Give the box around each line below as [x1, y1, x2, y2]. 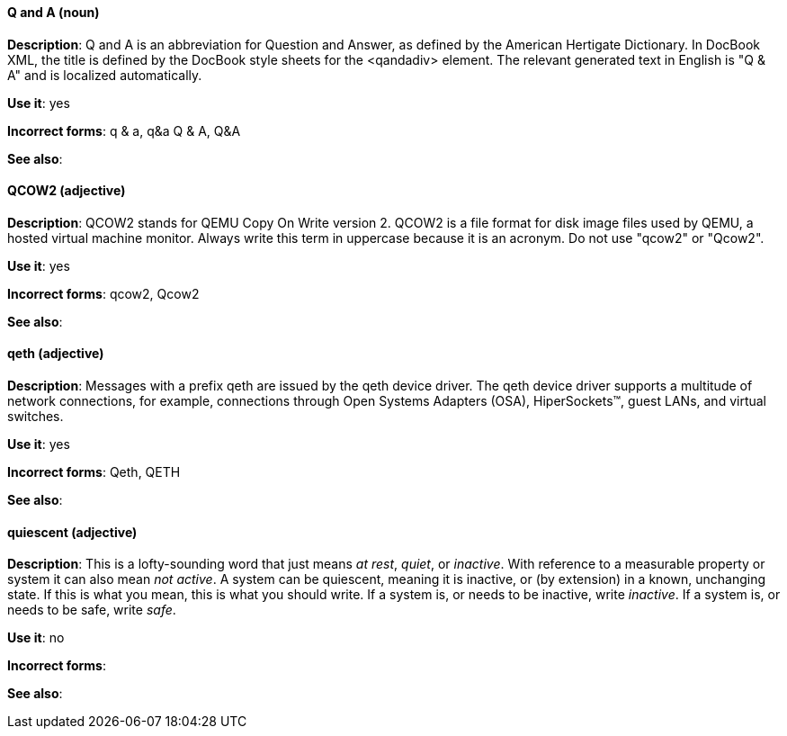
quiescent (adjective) [7, 524, 138, 540]
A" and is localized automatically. [7, 67, 202, 83]
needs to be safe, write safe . [7, 602, 176, 618]
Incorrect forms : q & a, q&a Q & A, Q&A [7, 122, 241, 139]
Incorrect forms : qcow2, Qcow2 [7, 285, 200, 301]
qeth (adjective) [7, 346, 104, 362]
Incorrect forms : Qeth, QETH [7, 464, 181, 480]
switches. [7, 408, 64, 425]
